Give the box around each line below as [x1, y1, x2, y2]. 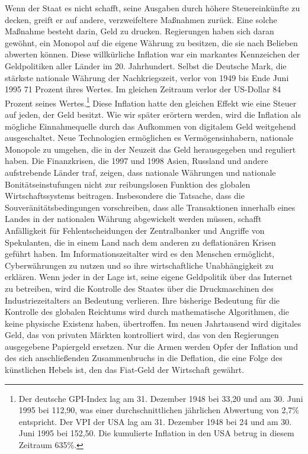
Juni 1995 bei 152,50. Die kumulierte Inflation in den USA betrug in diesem [18, 427, 294, 439]
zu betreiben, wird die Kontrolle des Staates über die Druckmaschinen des [5, 282, 274, 294]
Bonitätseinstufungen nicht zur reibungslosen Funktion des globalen [5, 178, 251, 190]
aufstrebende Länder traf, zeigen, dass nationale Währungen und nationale [5, 166, 276, 178]
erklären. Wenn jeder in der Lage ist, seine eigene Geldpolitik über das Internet [5, 271, 293, 283]
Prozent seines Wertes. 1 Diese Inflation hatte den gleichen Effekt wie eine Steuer [5, 95, 297, 109]
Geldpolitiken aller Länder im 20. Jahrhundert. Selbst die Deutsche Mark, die [5, 59, 287, 72]
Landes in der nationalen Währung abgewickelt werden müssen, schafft [5, 212, 262, 225]
